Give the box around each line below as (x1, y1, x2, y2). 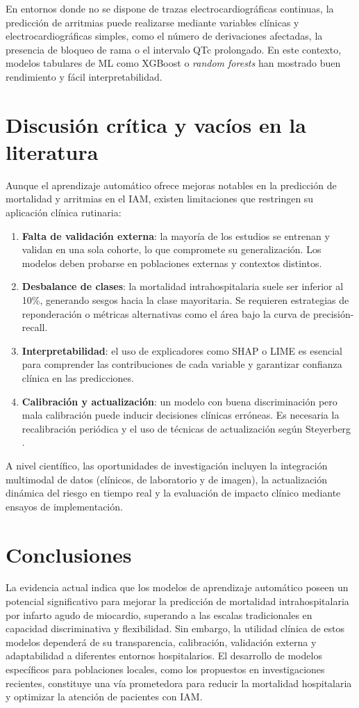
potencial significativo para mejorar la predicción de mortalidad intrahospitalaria (6, 594, 349, 609)
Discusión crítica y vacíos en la (6, 110, 306, 138)
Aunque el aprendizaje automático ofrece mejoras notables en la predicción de (6, 177, 337, 192)
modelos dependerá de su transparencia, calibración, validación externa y (6, 634, 317, 649)
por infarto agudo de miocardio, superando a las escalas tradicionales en (6, 607, 312, 622)
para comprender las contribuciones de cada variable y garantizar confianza (22, 357, 342, 371)
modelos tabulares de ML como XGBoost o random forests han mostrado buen (6, 56, 341, 70)
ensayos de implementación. (6, 499, 123, 513)
